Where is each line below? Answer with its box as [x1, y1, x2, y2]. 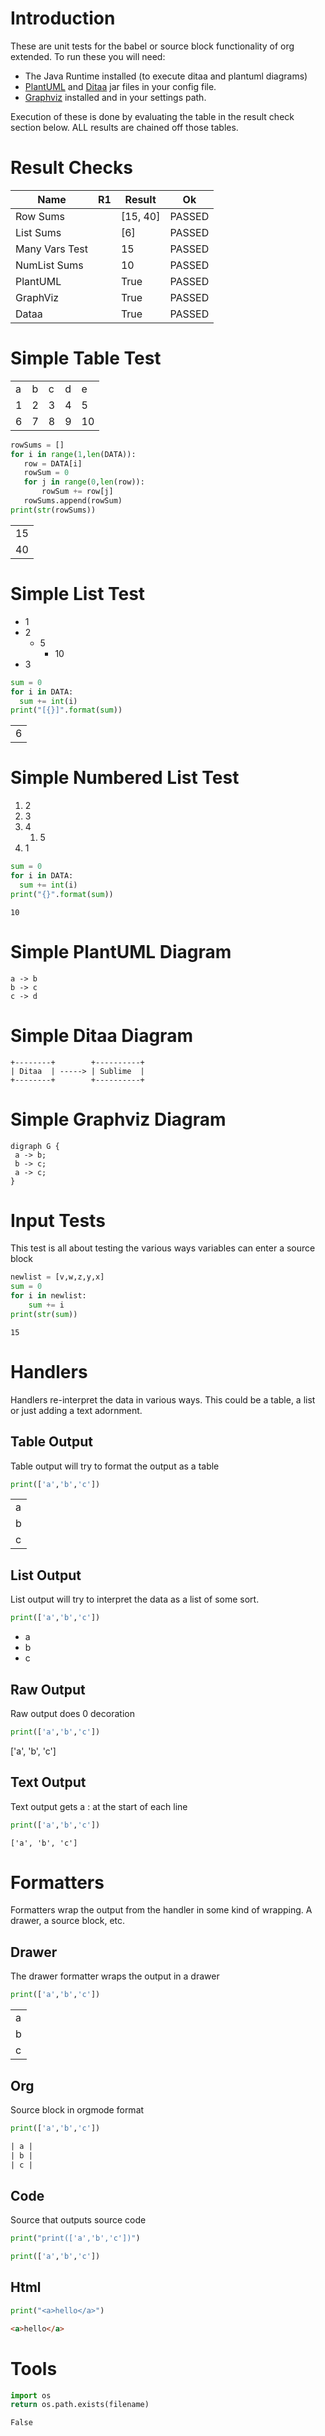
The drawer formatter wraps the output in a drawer [10, 1970, 220, 1982]
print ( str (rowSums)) [10, 505, 97, 515]
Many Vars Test [15, 242, 89, 256]
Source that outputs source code [10, 2214, 147, 2226]
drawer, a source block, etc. [10, 1915, 126, 1927]
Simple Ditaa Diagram [10, 1024, 193, 1047]
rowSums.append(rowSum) [23, 496, 123, 506]
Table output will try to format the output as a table [10, 1460, 220, 1472]
